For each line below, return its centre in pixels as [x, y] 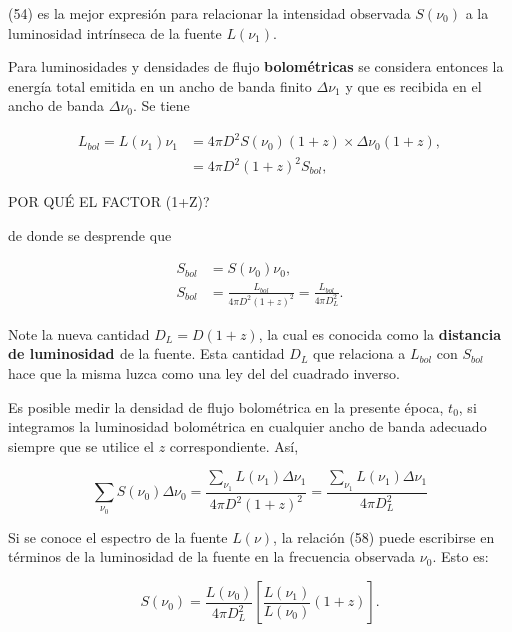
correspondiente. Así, [234, 445]
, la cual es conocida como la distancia [379, 333]
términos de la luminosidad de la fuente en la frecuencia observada [212, 556]
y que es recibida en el [413, 85]
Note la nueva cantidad [79, 333]
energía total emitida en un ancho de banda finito [160, 85]
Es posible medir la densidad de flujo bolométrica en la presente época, [226, 406]
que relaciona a [359, 353]
